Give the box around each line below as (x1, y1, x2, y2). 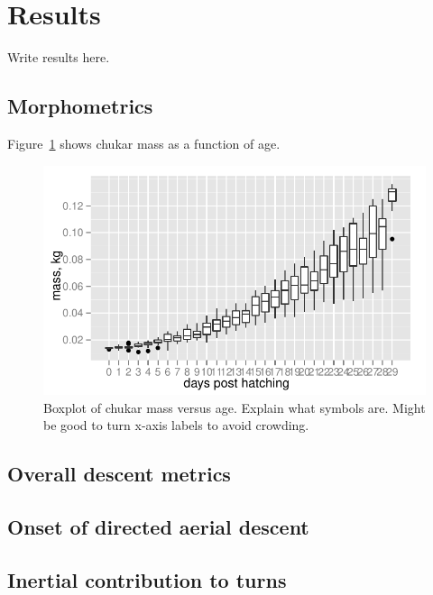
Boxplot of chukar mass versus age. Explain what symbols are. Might (43, 398, 426, 416)
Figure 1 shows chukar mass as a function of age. (7, 133, 281, 152)
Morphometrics (7, 92, 153, 120)
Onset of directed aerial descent (7, 512, 309, 540)
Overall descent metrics (7, 460, 231, 488)
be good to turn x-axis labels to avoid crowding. (43, 416, 309, 435)
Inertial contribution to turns (7, 565, 287, 593)
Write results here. (7, 48, 110, 67)
